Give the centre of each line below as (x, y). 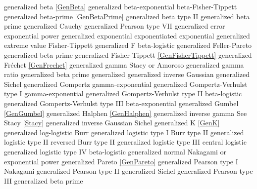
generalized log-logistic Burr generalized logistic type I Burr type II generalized (124, 132)
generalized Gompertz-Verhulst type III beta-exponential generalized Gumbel (121, 103)
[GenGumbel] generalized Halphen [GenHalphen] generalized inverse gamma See (126, 113)
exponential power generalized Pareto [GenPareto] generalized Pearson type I (121, 161)
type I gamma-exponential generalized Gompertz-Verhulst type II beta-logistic (123, 94)
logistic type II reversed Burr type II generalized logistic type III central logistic (125, 142)
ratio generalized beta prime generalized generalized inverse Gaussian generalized (127, 74)
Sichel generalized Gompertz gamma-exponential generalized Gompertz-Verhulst (126, 84)
